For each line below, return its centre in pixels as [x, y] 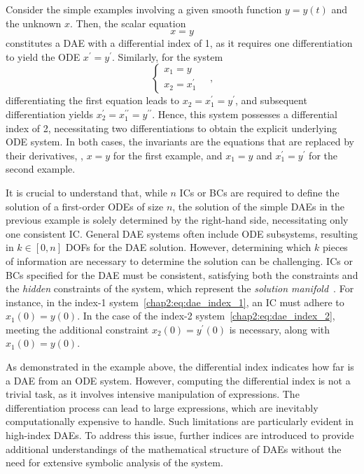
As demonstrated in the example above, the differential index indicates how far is [180, 367]
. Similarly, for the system [168, 56]
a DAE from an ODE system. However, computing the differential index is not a [178, 380]
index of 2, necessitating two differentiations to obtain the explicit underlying [171, 128]
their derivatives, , [44, 155]
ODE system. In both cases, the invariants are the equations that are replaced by [180, 142]
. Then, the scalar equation [128, 23]
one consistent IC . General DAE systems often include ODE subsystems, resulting [182, 233]
